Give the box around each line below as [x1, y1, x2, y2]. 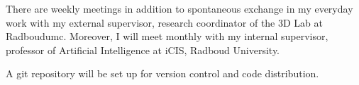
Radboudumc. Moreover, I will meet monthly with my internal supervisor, [6, 29, 328, 44]
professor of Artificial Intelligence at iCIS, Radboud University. [6, 42, 280, 57]
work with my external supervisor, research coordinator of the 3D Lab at [6, 15, 323, 30]
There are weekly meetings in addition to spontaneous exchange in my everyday [6, 1, 353, 15]
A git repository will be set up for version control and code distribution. [6, 66, 319, 81]
